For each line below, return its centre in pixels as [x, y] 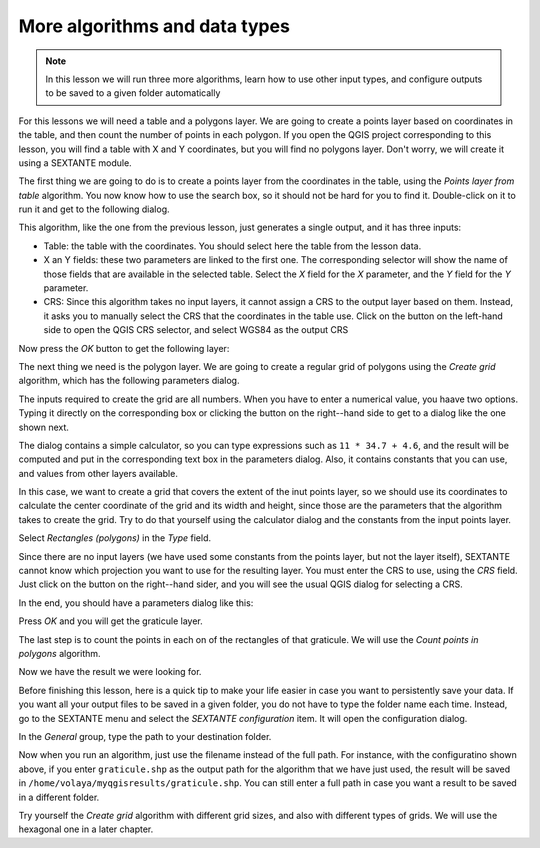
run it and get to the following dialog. [94, 209]
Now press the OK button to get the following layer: [124, 348]
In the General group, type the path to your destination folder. [145, 736]
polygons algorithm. [59, 653]
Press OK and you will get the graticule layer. [111, 621]
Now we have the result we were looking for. [110, 672]
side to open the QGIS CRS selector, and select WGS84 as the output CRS [196, 330]
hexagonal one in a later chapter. [86, 829]
